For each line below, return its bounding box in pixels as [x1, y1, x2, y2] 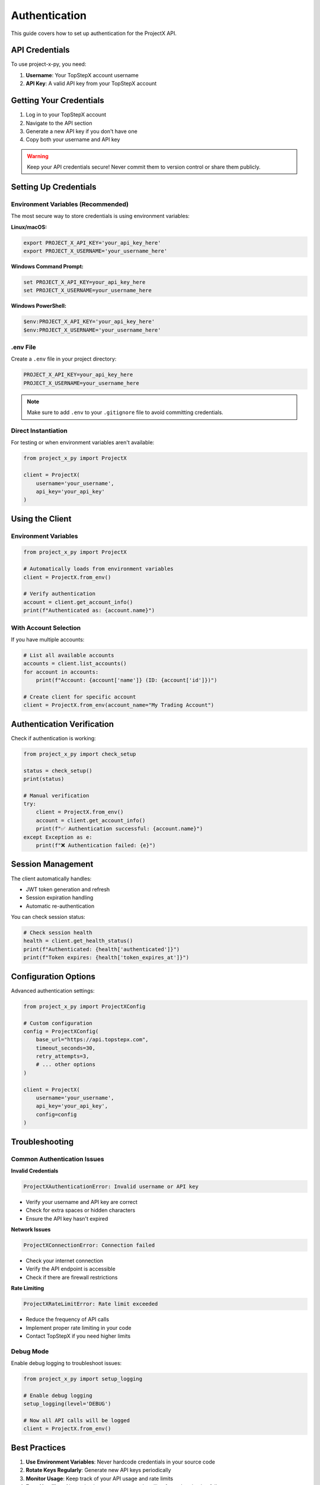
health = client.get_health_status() [23, 937, 133, 944]
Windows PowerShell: [11, 302, 66, 309]
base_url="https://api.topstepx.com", [36, 1037, 149, 1043]
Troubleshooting [11, 1136, 74, 1146]
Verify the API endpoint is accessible [25, 1265, 116, 1272]
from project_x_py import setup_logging [23, 1376, 142, 1382]
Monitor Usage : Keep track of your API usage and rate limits [25, 1475, 174, 1482]
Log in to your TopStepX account [25, 111, 107, 118]
